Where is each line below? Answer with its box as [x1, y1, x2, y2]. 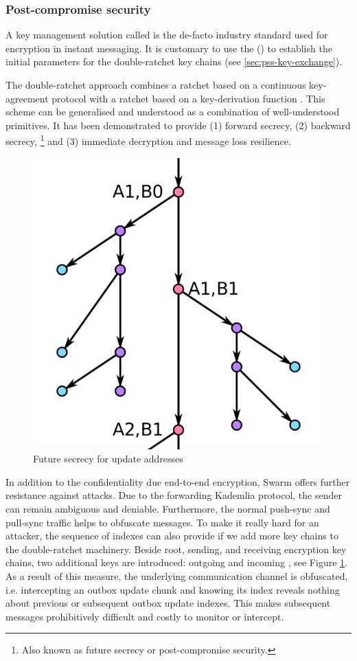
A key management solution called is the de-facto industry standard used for [5, 27, 328, 42]
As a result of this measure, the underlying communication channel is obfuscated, [5, 568, 348, 583]
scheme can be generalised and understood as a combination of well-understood [5, 104, 340, 119]
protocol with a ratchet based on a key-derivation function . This [51, 91, 325, 105]
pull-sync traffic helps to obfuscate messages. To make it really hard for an [5, 515, 319, 529]
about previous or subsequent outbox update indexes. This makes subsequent [5, 596, 331, 610]
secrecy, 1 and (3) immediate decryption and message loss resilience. [5, 132, 291, 148]
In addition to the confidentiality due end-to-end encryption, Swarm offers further [5, 474, 350, 489]
